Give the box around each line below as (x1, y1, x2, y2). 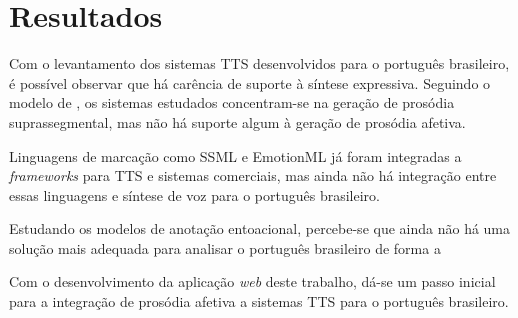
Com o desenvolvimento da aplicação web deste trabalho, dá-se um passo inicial (9, 271, 496, 292)
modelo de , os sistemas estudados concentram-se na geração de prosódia (9, 92, 455, 113)
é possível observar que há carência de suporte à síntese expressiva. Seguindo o (9, 72, 491, 93)
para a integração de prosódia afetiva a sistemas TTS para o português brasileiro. (9, 291, 509, 312)
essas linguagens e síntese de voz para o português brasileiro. (9, 184, 380, 205)
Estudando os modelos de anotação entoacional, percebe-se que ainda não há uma (9, 218, 511, 239)
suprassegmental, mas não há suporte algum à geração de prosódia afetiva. (9, 111, 466, 132)
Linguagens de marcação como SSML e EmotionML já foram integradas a (9, 145, 462, 166)
